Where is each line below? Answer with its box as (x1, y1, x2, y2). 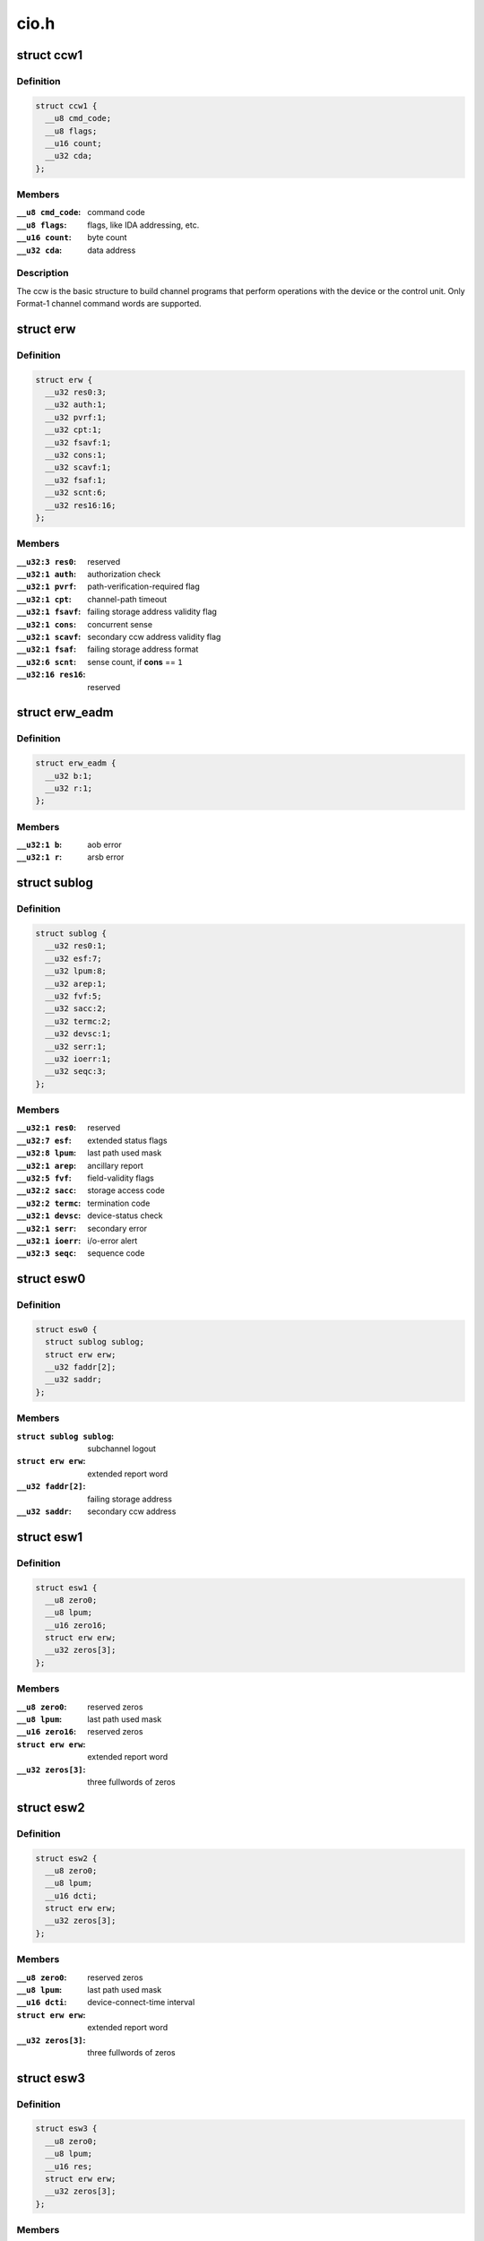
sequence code (87, 1248, 145, 1259)
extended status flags (87, 1135, 168, 1146)
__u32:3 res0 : (16, 556, 76, 567)
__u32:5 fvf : (16, 1172, 72, 1183)
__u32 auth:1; (45, 400, 108, 410)
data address (87, 245, 136, 255)
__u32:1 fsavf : (16, 606, 82, 618)
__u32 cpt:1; (45, 425, 102, 435)
